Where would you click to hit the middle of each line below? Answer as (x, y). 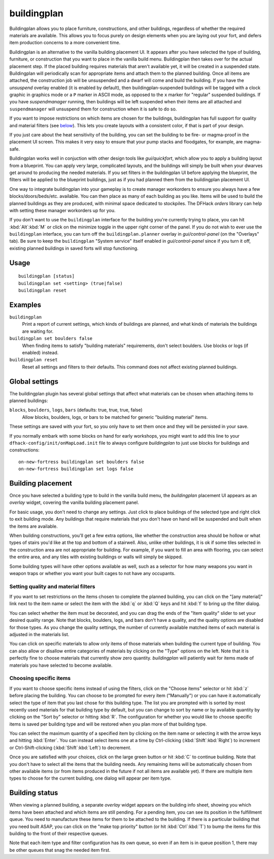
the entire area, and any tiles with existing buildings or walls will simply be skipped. (96, 557)
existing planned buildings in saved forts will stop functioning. (74, 248)
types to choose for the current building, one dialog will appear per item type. (91, 778)
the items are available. (33, 526)
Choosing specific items (40, 678)
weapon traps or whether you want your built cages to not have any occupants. (92, 573)
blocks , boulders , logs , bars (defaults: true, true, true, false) (76, 410)
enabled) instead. (40, 352)
